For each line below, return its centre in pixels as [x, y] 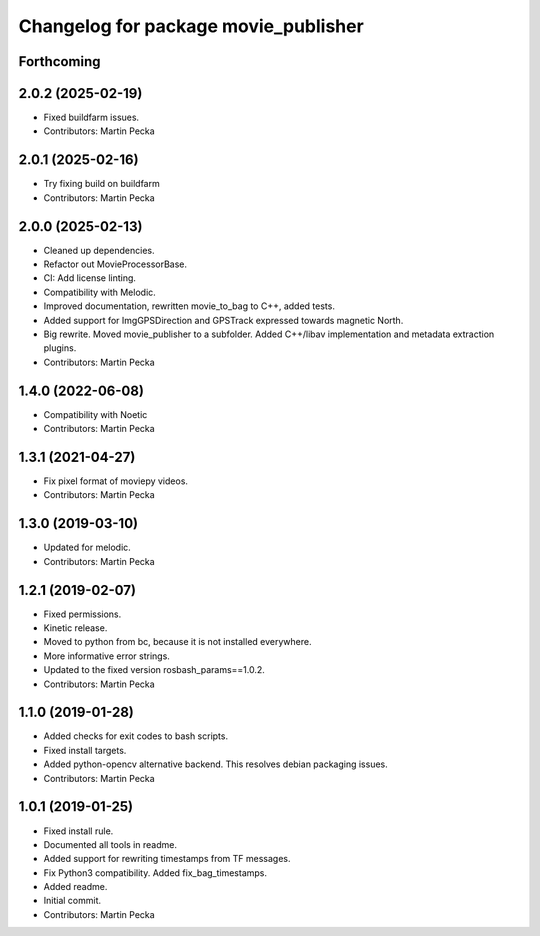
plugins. [60, 348]
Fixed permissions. [82, 614]
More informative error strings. [106, 656]
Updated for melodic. [87, 547]
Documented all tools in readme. [110, 844]
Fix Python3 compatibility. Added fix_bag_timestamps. [155, 872]
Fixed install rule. [78, 831]
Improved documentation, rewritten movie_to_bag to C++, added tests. [189, 306]
